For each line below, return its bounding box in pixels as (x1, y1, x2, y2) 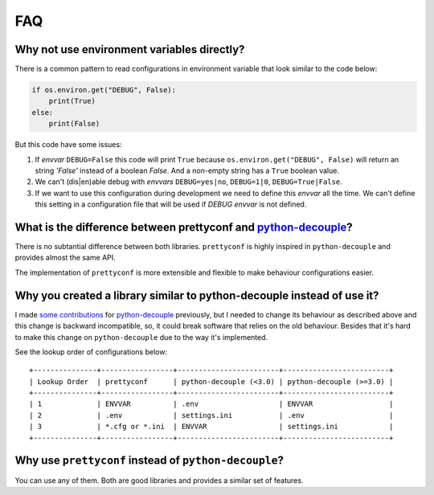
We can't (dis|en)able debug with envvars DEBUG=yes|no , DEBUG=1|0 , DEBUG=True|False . (35, 177, 343, 186)
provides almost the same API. (14, 253, 116, 263)
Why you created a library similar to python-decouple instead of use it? (14, 288, 379, 302)
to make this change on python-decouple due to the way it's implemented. (14, 332, 268, 342)
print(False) (48, 119, 100, 129)
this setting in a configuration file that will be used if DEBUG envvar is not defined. (35, 199, 307, 209)
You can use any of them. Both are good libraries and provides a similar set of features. (14, 475, 304, 485)
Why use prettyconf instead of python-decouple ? (14, 454, 285, 468)
